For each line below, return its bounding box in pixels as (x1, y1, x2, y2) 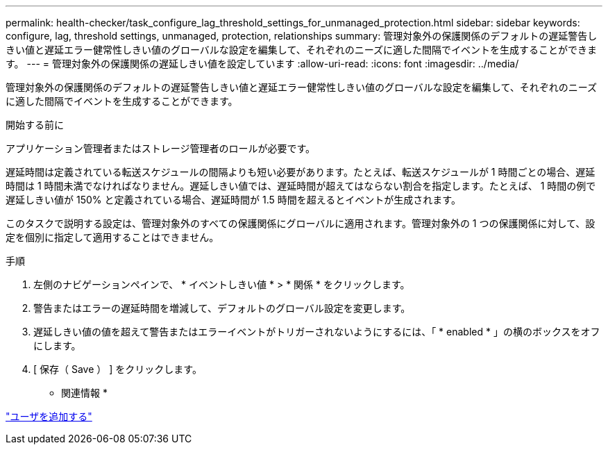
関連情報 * (61, 387, 108, 399)
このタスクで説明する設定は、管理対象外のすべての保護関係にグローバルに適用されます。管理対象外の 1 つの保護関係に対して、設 (6, 217, 596, 229)
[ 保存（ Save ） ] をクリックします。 (33, 363, 202, 375)
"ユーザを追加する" (6, 410, 92, 422)
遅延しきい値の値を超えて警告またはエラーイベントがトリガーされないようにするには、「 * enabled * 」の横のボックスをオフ (33, 326, 600, 337)
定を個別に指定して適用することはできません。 (6, 231, 219, 243)
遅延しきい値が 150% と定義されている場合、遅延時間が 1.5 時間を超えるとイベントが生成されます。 (6, 194, 461, 206)
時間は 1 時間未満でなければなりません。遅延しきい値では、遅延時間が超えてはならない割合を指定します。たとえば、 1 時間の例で (6, 180, 596, 192)
